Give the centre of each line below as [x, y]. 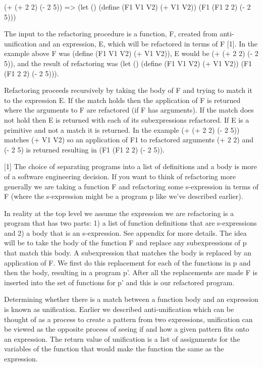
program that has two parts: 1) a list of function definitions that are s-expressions [130, 223]
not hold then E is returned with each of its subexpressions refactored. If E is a [127, 119]
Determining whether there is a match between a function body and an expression [131, 299]
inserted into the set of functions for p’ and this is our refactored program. [119, 282]
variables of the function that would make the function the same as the [114, 349]
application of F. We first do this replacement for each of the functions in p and [127, 262]
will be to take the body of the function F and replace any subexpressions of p [125, 243]
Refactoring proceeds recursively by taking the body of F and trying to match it [128, 90]
